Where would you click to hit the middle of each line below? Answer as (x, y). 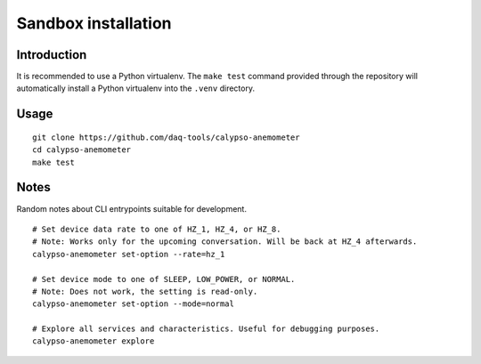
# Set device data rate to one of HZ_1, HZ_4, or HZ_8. (157, 229)
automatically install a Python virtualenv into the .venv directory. (136, 88)
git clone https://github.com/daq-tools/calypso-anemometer (166, 137)
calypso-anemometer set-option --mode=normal (134, 304)
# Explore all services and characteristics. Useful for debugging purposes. (206, 329)
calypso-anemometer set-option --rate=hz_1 (129, 254)
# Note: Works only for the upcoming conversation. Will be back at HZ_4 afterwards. (225, 242)
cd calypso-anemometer (82, 150)
